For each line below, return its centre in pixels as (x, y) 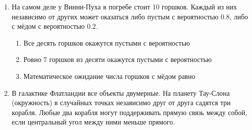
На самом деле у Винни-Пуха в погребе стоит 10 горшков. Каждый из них (124, 6)
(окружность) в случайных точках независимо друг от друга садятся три (121, 102)
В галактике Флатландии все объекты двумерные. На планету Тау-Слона (121, 93)
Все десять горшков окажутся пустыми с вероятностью (107, 42)
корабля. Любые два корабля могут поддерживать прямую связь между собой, (129, 112)
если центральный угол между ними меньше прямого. (93, 122)
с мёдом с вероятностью (48, 26)
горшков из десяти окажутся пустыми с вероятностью (130, 59)
